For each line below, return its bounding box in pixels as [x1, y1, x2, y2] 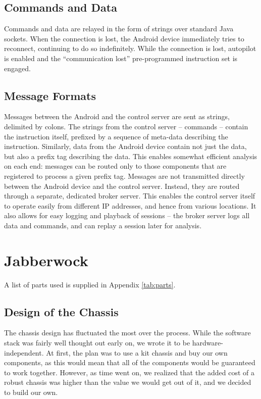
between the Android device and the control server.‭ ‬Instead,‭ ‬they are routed [4, 180, 240, 191]
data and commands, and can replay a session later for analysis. [4, 220, 202, 230]
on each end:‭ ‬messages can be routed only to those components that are [4, 161, 227, 171]
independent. [4, 347, 44, 358]
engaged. [4, 63, 31, 73]
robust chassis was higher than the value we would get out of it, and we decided [4, 377, 251, 387]
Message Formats [4, 87, 96, 103]
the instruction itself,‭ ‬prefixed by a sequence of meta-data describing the [4, 131, 228, 141]
